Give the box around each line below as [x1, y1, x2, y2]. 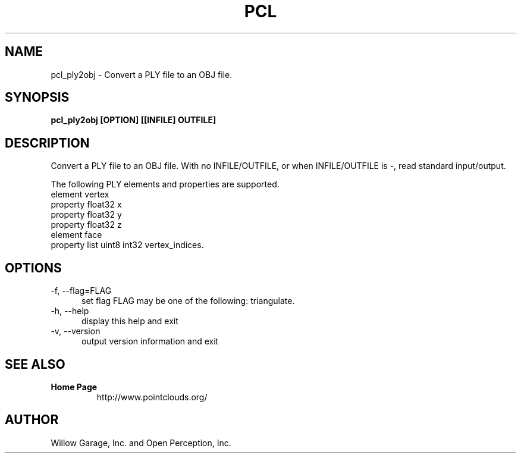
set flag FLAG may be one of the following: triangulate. [81, 296, 295, 306]
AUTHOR [5, 412, 59, 428]
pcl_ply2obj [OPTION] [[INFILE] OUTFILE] [51, 115, 216, 126]
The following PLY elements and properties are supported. [51, 179, 280, 190]
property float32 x [51, 199, 122, 210]
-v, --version [51, 326, 101, 337]
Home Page [51, 381, 98, 392]
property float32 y [51, 209, 122, 220]
